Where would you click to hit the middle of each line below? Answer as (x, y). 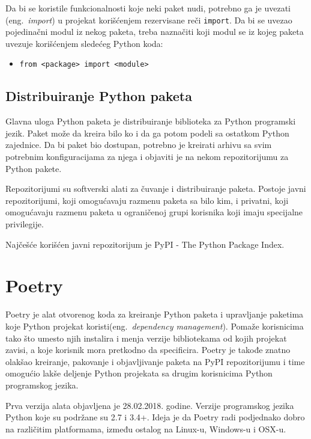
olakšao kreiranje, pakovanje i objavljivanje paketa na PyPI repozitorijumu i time (155, 361)
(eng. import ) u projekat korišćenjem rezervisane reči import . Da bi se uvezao (149, 20)
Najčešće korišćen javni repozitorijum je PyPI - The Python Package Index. (145, 244)
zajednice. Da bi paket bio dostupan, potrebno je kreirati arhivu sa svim (139, 145)
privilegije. (25, 224)
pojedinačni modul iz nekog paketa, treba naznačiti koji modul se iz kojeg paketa (155, 32)
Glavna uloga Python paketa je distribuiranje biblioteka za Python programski (151, 121)
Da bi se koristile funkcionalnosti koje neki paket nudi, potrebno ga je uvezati (148, 8)
